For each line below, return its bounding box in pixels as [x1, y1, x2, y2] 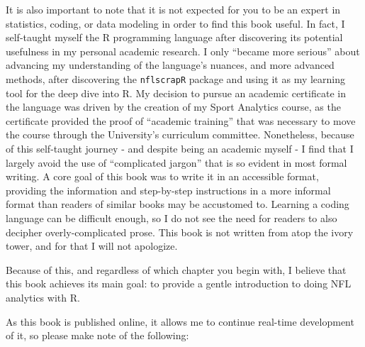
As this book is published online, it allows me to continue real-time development [6, 314, 354, 329]
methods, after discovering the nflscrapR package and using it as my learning [6, 71, 346, 86]
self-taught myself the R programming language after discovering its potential [6, 30, 343, 45]
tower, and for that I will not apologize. [6, 238, 178, 253]
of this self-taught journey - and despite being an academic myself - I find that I [6, 141, 354, 155]
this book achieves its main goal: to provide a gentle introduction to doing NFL [6, 276, 352, 291]
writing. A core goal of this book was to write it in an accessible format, [6, 169, 319, 184]
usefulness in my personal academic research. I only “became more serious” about [6, 43, 360, 58]
